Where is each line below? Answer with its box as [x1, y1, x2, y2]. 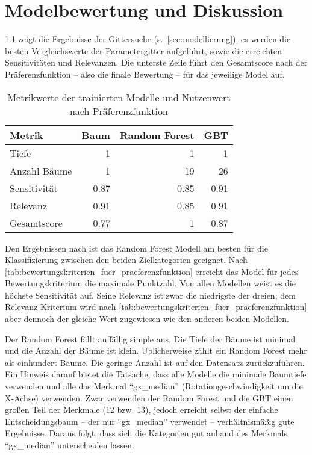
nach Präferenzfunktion [69, 104, 168, 118]
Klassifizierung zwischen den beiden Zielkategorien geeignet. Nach [5, 253, 248, 266]
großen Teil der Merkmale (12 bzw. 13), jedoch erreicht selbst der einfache [5, 403, 278, 416]
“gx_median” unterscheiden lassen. [5, 439, 134, 451]
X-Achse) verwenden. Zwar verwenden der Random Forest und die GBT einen [5, 391, 293, 404]
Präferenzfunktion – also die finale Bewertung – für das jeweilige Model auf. [5, 67, 285, 80]
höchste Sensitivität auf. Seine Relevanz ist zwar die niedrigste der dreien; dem [5, 288, 296, 301]
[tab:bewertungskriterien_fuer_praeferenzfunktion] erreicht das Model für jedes [5, 265, 299, 277]
